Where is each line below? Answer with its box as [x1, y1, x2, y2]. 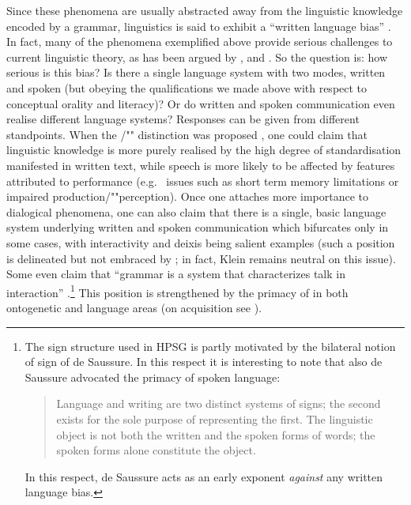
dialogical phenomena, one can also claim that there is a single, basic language [6, 203, 386, 220]
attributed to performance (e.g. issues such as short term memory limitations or [6, 172, 399, 189]
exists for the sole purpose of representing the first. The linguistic [56, 410, 373, 427]
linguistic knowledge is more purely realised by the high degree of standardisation [6, 141, 402, 158]
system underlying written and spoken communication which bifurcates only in [6, 219, 389, 236]
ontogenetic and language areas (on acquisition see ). [6, 299, 262, 315]
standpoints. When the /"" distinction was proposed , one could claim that [6, 126, 368, 142]
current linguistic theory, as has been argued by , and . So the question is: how [6, 48, 388, 65]
